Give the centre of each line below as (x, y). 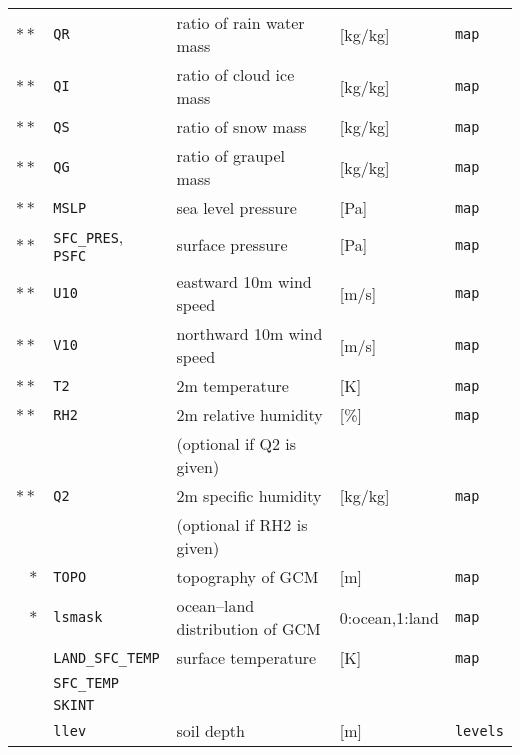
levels (479, 730)
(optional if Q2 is (236, 443)
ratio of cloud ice (235, 74)
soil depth (210, 730)
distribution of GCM (248, 628)
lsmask (78, 617)
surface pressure (232, 244)
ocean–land (215, 605)
